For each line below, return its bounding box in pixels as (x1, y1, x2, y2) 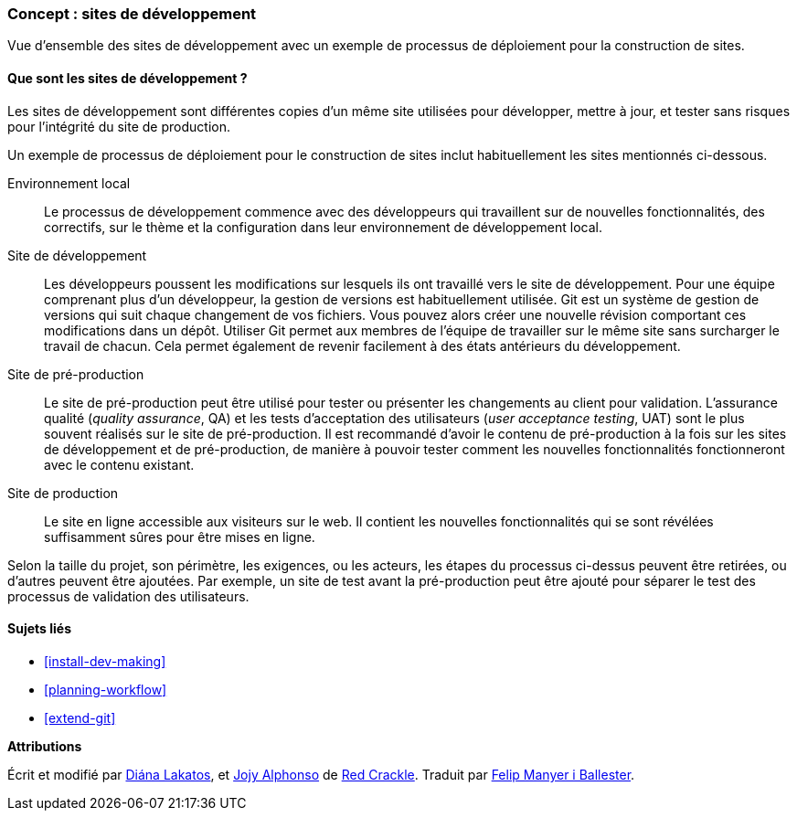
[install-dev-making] (44, 653, 166, 669)
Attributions (7, 738, 82, 754)
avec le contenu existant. (44, 456, 195, 473)
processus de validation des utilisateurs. (7, 588, 250, 604)
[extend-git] (44, 709, 116, 726)
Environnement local (7, 175, 131, 191)
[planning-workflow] (44, 681, 167, 697)
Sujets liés (7, 621, 71, 637)
